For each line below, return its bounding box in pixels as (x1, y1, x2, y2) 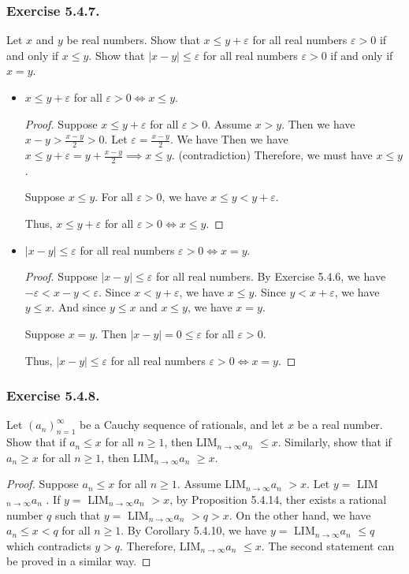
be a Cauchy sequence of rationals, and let (80, 416, 284, 433)
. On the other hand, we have (229, 506, 371, 523)
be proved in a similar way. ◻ (6, 553, 151, 569)
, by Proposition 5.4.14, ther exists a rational (169, 490, 387, 507)
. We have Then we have (169, 131, 288, 147)
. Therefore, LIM (119, 537, 201, 553)
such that (54, 506, 101, 523)
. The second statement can (261, 537, 395, 553)
